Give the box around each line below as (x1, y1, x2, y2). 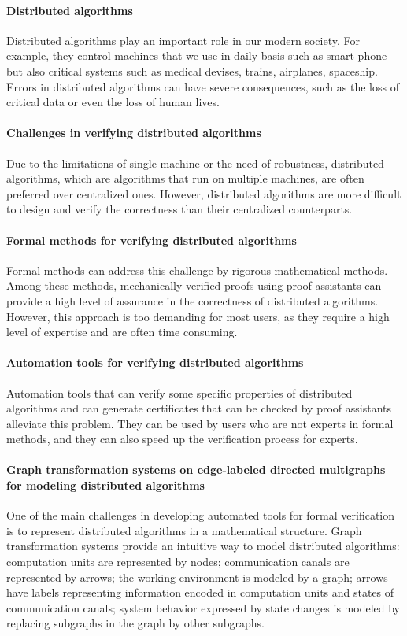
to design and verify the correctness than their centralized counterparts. (6, 201, 353, 217)
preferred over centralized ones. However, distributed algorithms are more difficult (6, 185, 401, 202)
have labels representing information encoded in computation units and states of (6, 584, 394, 601)
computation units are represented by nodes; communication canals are (6, 553, 350, 570)
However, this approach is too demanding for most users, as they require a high (6, 308, 390, 324)
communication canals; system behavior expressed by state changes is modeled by (6, 599, 400, 616)
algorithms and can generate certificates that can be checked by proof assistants (6, 400, 392, 416)
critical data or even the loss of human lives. (6, 94, 220, 110)
